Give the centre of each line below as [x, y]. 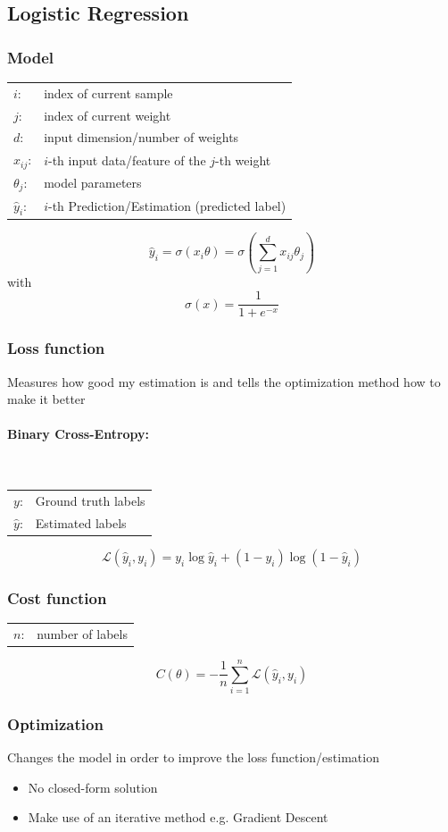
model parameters [93, 183]
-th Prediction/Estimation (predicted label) [167, 206]
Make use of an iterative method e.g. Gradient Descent [178, 817]
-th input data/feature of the [127, 160]
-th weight [243, 160]
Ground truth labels [90, 500]
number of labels [82, 633]
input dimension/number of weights [141, 137]
